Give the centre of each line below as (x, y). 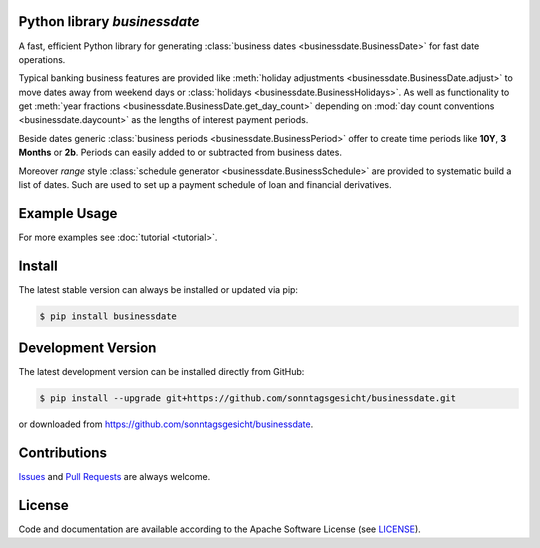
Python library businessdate (109, 21)
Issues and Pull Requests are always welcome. (114, 477)
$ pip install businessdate (108, 316)
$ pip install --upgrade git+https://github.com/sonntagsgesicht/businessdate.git (248, 398)
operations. (42, 59)
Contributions (62, 453)
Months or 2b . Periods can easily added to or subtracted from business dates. (180, 152)
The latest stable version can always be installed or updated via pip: (158, 289)
